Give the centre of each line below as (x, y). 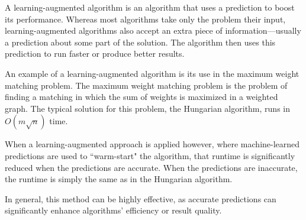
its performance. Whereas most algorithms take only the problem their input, (145, 19)
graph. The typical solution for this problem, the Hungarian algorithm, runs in (147, 108)
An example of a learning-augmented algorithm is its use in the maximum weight (152, 73)
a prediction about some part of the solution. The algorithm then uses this (140, 42)
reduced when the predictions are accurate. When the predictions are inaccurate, (151, 167)
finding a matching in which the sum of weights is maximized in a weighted (141, 97)
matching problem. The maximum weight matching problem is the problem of (146, 85)
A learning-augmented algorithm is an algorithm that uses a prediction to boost (150, 7)
